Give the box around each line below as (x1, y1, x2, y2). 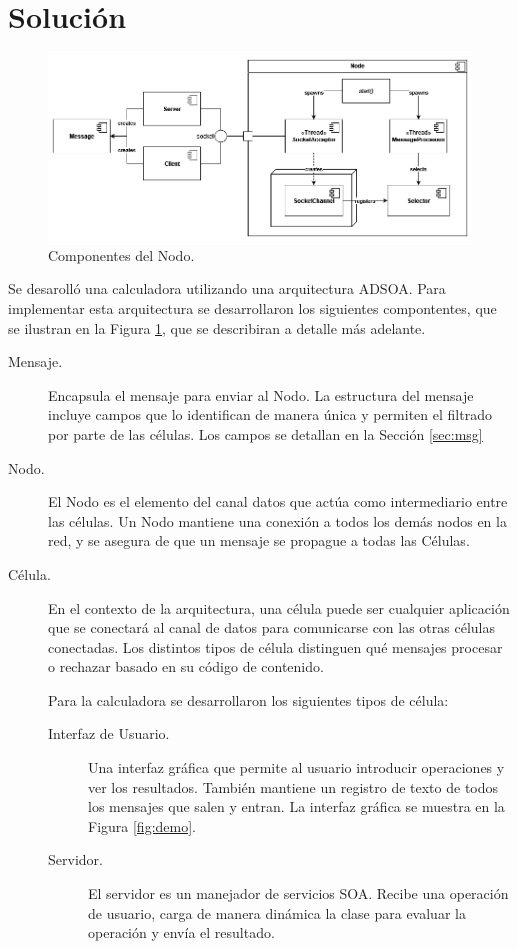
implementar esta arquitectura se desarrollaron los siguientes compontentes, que (8, 297, 497, 318)
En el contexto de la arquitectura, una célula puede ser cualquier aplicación (48, 597, 510, 618)
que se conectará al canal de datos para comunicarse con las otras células (48, 617, 495, 638)
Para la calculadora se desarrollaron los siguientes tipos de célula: (48, 689, 449, 710)
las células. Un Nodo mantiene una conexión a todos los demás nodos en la (48, 510, 507, 531)
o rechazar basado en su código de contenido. (48, 656, 324, 677)
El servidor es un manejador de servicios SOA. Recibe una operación (88, 883, 509, 904)
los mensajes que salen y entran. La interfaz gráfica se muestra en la (88, 796, 505, 817)
